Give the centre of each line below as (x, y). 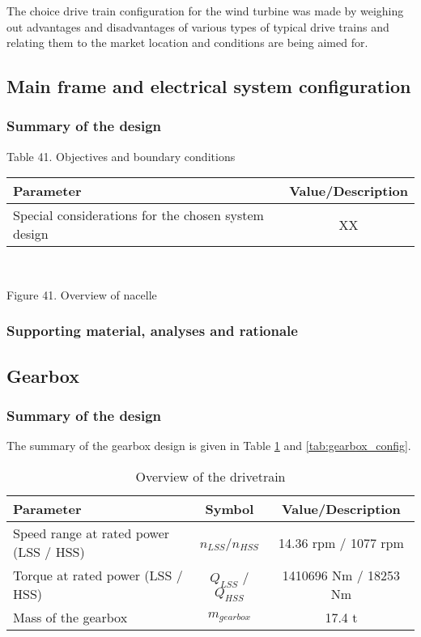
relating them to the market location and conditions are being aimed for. (187, 42)
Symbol (230, 509)
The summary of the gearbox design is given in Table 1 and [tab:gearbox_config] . (209, 446)
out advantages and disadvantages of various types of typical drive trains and (198, 26)
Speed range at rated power (91, 533)
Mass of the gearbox (70, 617)
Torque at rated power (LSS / (98, 575)
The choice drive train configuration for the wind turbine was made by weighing (205, 11)
